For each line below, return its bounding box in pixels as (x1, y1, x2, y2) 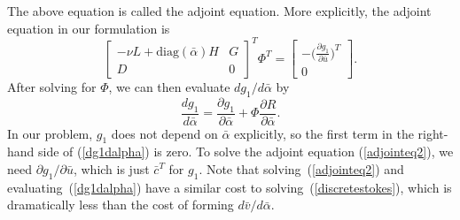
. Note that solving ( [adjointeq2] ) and (199, 160, 404, 178)
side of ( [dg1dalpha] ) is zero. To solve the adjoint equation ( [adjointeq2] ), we (38, 142, 454, 161)
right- (417, 124, 448, 142)
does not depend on (111, 124, 218, 142)
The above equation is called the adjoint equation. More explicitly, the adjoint (7, 2, 432, 19)
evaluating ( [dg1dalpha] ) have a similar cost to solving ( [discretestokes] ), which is (7, 178, 452, 196)
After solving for (7, 78, 97, 96)
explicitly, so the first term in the (234, 124, 414, 142)
